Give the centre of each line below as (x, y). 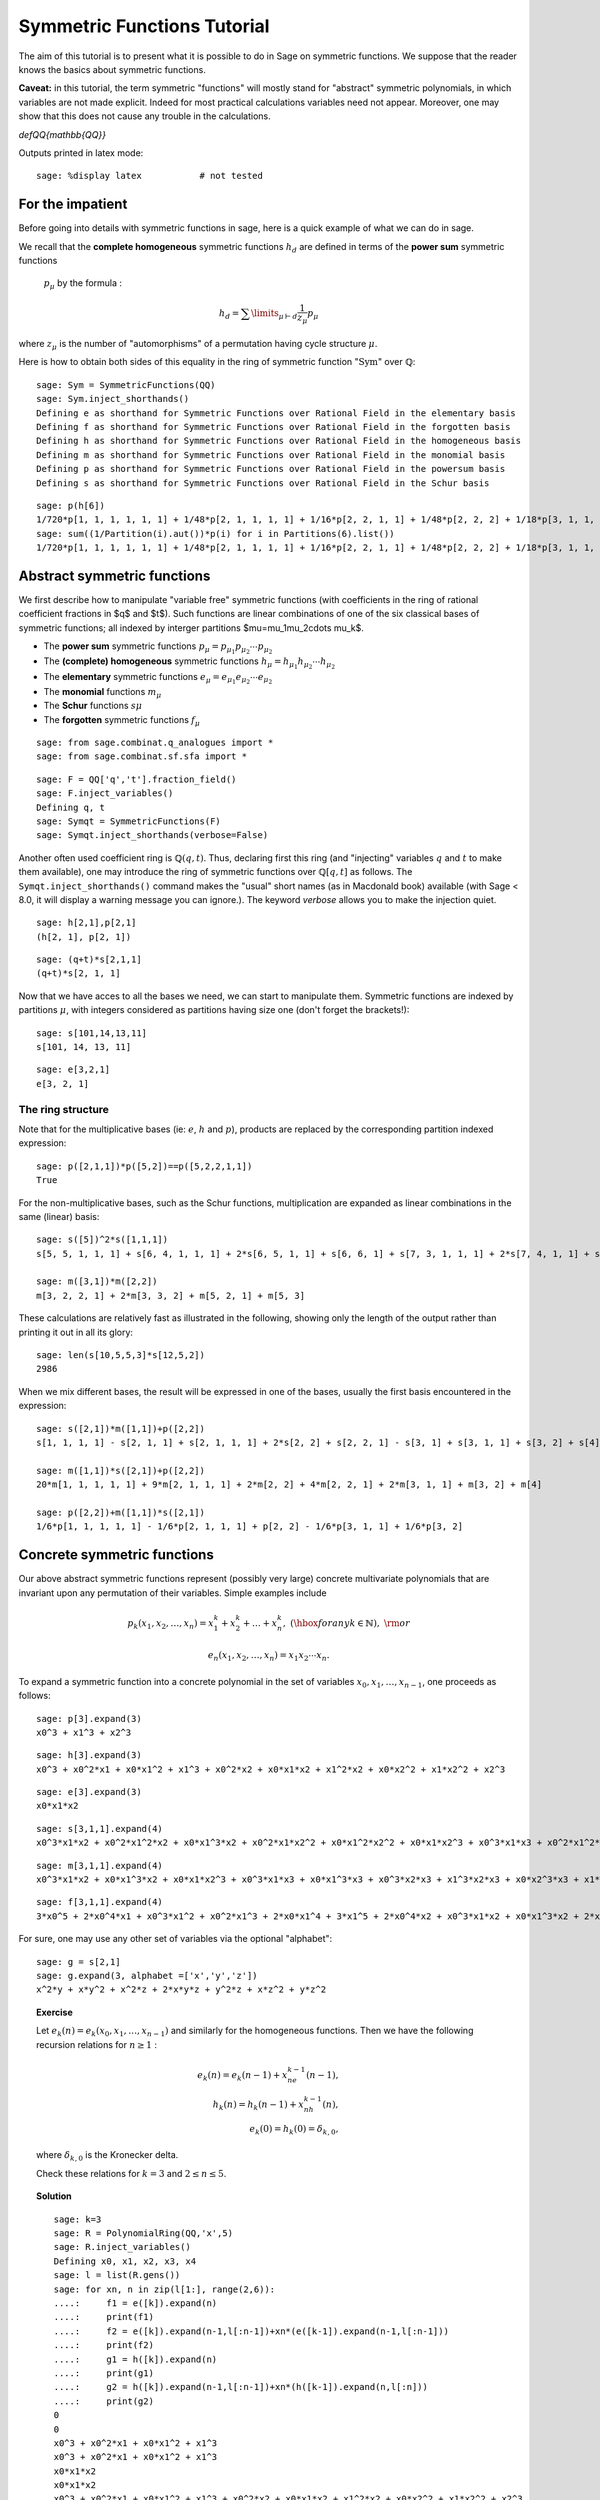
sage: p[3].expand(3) (89, 1718)
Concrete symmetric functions (116, 1555)
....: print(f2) (104, 2345)
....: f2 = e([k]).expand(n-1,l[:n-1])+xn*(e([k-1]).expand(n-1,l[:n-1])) (251, 2331)
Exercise (55, 2012)
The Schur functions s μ (93, 706)
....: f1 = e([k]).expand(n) (135, 2303)
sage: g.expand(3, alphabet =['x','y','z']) (147, 1975)
